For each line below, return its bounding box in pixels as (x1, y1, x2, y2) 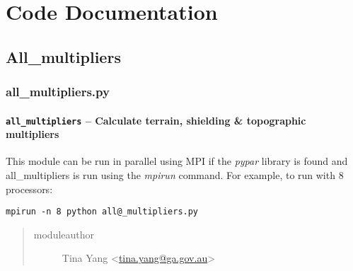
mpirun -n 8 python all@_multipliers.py (6, 207, 199, 217)
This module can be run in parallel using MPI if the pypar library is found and (6, 154, 348, 168)
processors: (6, 181, 53, 196)
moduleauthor (33, 226, 95, 241)
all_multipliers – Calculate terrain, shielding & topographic (6, 113, 306, 127)
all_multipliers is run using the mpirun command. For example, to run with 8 (6, 168, 344, 183)
